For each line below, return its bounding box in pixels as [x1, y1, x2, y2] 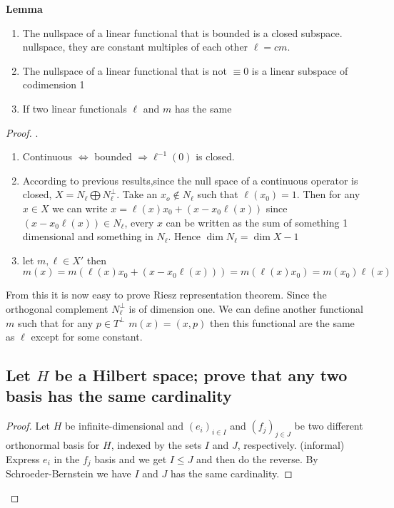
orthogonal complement [6, 301, 108, 316]
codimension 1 [22, 77, 85, 92]
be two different [294, 418, 363, 433]
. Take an [116, 187, 158, 202]
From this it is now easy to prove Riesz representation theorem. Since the [6, 287, 327, 302]
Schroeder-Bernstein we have [6, 466, 131, 481]
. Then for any [296, 187, 360, 202]
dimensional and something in [22, 229, 153, 244]
